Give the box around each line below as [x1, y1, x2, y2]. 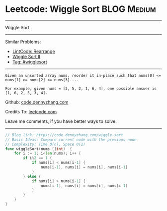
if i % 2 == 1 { [23, 156, 52, 160]
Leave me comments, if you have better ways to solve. [5, 118, 117, 124]
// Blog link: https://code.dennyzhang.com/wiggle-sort [5, 132, 123, 137]
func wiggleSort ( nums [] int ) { [5, 146, 72, 152]
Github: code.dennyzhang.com [5, 99, 69, 105]
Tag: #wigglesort [12, 58, 47, 65]
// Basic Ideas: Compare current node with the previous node [5, 137, 137, 142]
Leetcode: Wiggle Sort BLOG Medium [5, 3, 156, 15]
